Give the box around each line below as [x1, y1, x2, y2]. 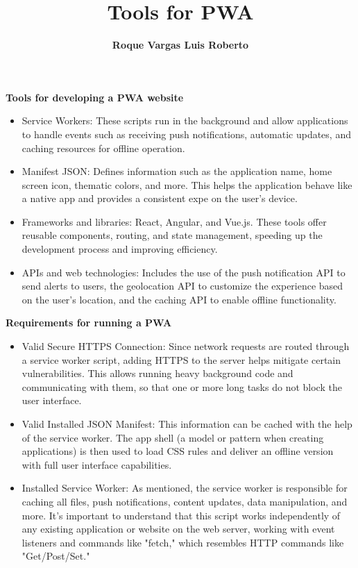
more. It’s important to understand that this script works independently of [22, 508, 341, 522]
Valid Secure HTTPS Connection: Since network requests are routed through [22, 339, 350, 353]
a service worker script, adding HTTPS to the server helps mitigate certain [22, 352, 341, 367]
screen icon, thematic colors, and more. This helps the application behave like [22, 177, 352, 192]
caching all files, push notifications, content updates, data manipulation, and [22, 494, 348, 508]
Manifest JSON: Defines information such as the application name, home [22, 164, 332, 178]
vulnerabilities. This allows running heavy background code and [22, 366, 293, 381]
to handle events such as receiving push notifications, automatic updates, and [22, 126, 351, 141]
